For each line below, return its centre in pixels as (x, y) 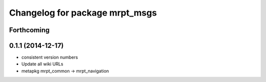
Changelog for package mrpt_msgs (83, 13)
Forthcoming (29, 30)
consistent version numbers (50, 57)
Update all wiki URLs (42, 64)
